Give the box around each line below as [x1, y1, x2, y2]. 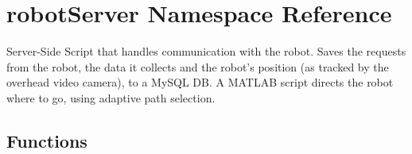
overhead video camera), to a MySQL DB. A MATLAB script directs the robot [6, 74, 394, 90]
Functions [6, 128, 87, 152]
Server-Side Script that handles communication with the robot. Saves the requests [6, 43, 406, 60]
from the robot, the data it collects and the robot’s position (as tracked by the [6, 58, 389, 75]
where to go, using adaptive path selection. [6, 89, 216, 106]
